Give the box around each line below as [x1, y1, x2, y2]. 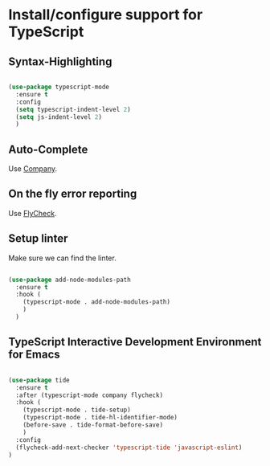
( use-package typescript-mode [8, 83, 110, 91]
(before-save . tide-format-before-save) [22, 421, 163, 429]
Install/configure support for [8, 6, 203, 24]
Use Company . [8, 164, 58, 174]
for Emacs [8, 348, 60, 362]
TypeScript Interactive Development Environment [8, 335, 262, 349]
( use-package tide [8, 376, 70, 384]
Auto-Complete [8, 142, 88, 156]
